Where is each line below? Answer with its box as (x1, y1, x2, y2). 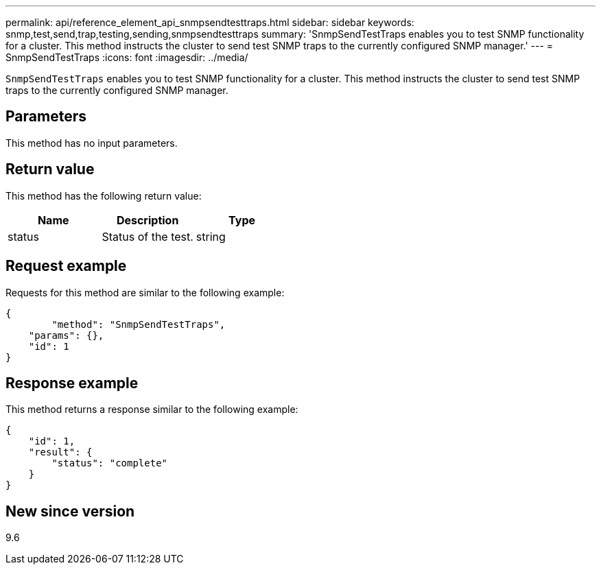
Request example (5, 257, 127, 275)
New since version (5, 502, 135, 520)
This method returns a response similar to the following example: (5, 403, 298, 416)
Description (116, 213, 179, 227)
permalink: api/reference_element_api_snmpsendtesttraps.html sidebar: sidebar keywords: (5, 16, 414, 28)
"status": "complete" (51, 458, 168, 469)
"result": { (28, 447, 93, 458)
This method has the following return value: (5, 189, 202, 202)
